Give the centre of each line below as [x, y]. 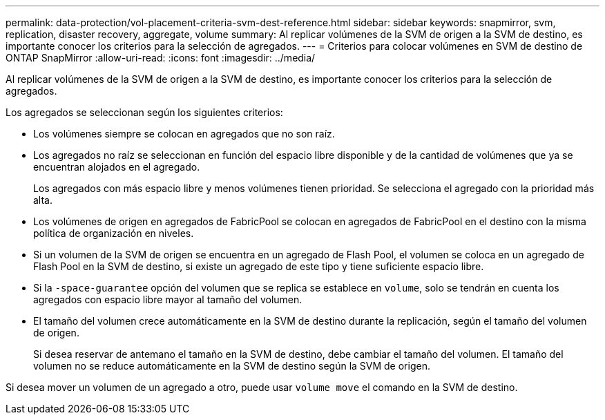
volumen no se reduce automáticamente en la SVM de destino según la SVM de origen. [232, 366]
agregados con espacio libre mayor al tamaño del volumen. [168, 299]
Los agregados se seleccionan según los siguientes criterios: [144, 112]
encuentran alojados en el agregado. [117, 167]
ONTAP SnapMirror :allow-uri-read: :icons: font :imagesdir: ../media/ [161, 58]
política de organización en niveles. [114, 233]
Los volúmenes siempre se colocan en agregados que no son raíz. [184, 134]
